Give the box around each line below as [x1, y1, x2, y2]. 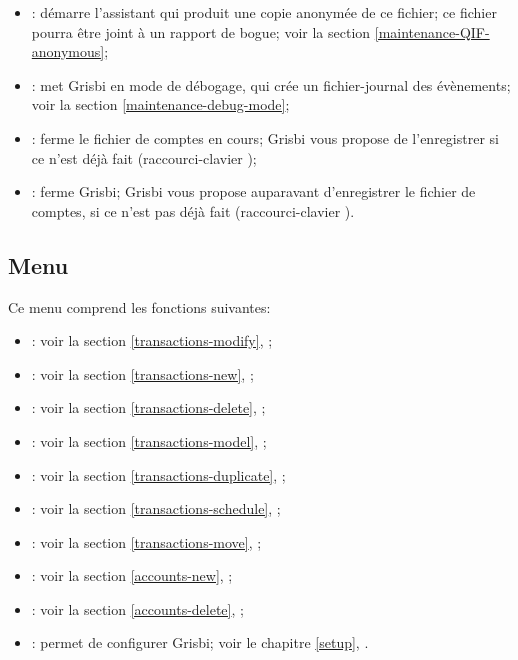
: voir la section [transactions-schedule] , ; [31, 498, 281, 519]
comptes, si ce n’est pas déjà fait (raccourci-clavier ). [31, 200, 355, 221]
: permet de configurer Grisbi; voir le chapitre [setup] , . [31, 632, 369, 653]
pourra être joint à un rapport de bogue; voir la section [31, 21, 371, 42]
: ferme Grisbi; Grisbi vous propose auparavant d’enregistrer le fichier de [31, 181, 476, 202]
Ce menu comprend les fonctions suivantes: [8, 296, 271, 317]
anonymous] [31, 41, 105, 62]
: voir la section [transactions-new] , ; [31, 363, 254, 384]
